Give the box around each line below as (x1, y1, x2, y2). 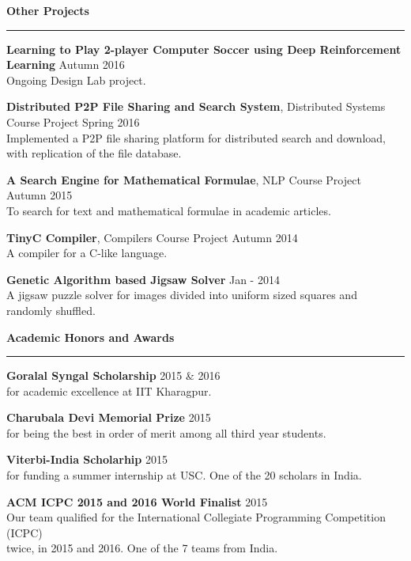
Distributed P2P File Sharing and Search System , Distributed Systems (6, 98, 386, 115)
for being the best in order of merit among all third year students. (6, 424, 326, 441)
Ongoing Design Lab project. (6, 71, 146, 88)
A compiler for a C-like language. (6, 244, 168, 261)
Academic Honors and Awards (6, 328, 175, 345)
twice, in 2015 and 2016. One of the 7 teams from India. (6, 540, 278, 556)
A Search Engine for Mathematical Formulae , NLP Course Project (6, 171, 361, 188)
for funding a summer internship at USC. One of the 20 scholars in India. (6, 467, 362, 483)
